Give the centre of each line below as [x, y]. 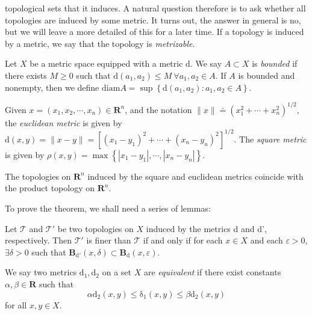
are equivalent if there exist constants [212, 272]
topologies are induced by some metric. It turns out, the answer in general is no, [153, 20]
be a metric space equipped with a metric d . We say [126, 63]
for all [16, 304]
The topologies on [38, 176]
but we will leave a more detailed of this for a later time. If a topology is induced [154, 32]
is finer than [109, 240]
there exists [26, 75]
